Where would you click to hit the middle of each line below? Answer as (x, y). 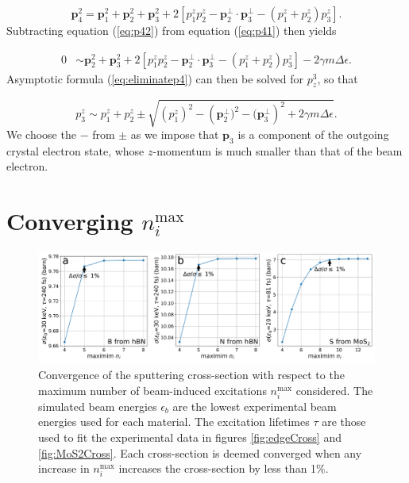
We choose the (41, 134)
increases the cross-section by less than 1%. (224, 468)
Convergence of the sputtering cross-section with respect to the (191, 374)
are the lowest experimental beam (255, 406)
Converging (70, 221)
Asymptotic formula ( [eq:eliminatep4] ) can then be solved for (155, 78)
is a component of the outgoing (313, 134)
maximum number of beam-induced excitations (152, 390)
